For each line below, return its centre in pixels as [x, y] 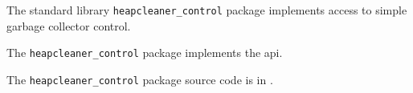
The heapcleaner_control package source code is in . [140, 79]
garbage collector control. [69, 25]
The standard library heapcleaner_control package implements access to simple [207, 10]
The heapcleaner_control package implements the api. [145, 53]
